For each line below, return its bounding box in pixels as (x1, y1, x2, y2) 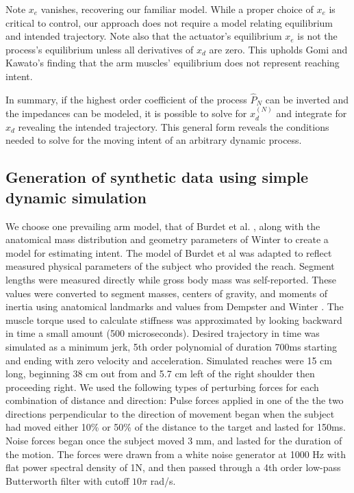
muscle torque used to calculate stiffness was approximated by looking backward (5, 312, 342, 327)
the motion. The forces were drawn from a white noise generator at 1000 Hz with (5, 446, 346, 461)
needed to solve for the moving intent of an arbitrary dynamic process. (5, 133, 302, 147)
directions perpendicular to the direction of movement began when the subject (5, 406, 335, 420)
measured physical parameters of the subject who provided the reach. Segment (5, 259, 335, 273)
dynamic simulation (5, 186, 147, 207)
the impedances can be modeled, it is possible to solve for (5, 106, 247, 121)
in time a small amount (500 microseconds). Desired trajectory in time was (5, 326, 320, 340)
